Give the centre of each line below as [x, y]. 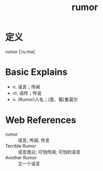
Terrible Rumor [21, 146]
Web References [41, 120]
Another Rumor [21, 157]
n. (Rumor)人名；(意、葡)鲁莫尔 [45, 99]
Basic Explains [36, 72]
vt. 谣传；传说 [27, 93]
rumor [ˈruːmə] [20, 52]
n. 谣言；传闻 [26, 87]
